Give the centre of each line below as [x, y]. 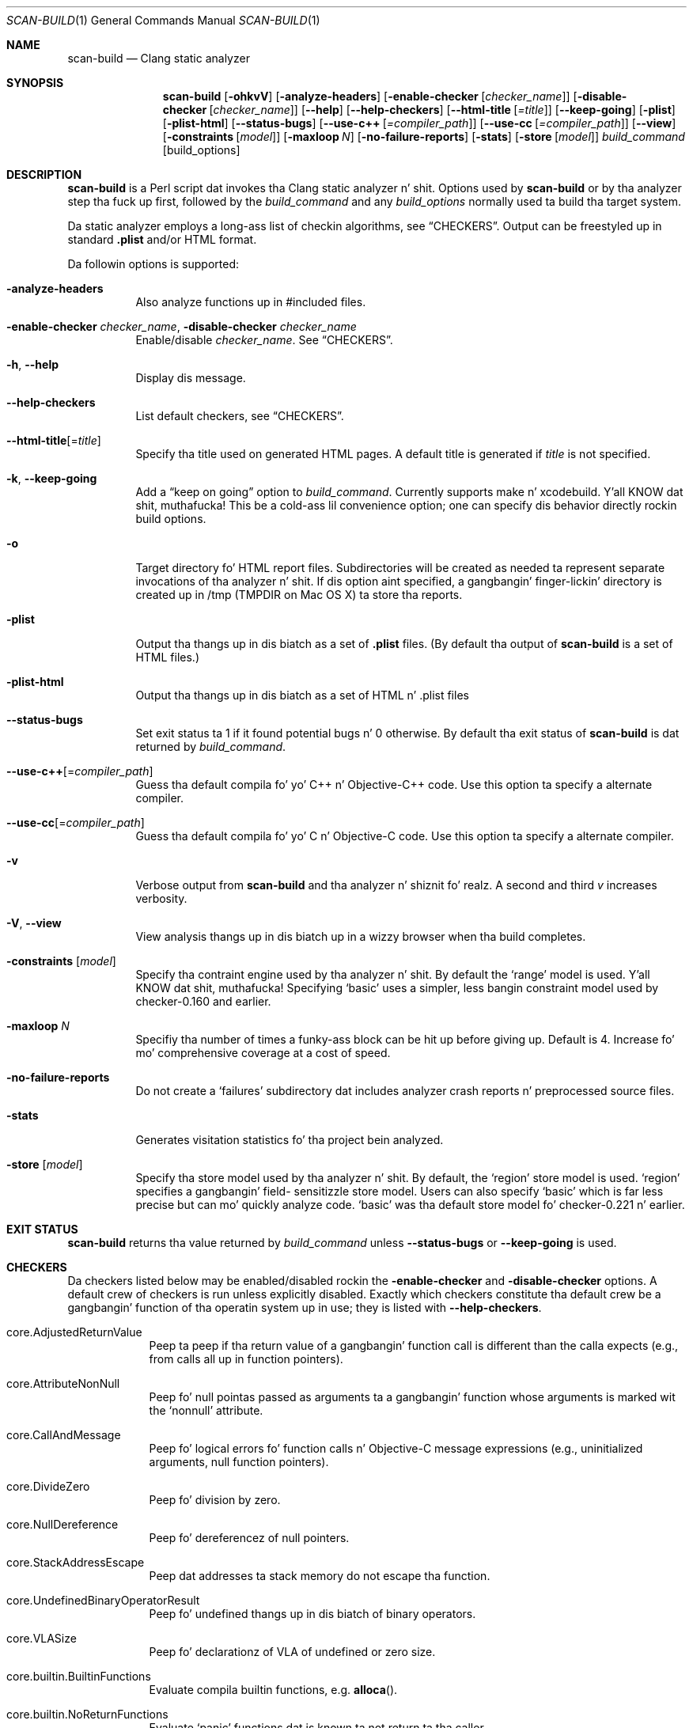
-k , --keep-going [52, 478]
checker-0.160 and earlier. [203, 1001]
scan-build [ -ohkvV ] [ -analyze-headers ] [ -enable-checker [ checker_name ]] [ [370, 96]
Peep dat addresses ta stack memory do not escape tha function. [320, 1576]
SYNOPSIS [35, 83]
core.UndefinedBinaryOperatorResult [103, 1600]
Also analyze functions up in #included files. [251, 302]
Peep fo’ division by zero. [215, 1500]
